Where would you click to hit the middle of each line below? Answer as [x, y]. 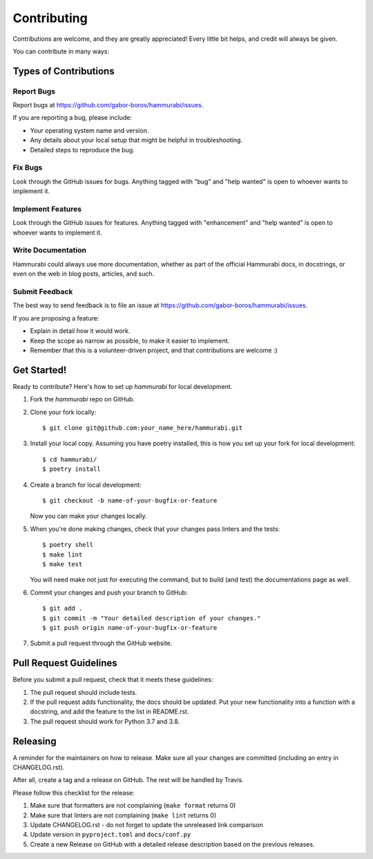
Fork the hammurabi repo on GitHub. [82, 399]
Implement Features [47, 209]
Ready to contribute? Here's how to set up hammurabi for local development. [123, 386]
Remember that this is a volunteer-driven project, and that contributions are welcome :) [154, 350]
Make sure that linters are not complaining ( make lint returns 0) [123, 815]
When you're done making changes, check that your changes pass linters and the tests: [155, 529]
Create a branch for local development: [86, 485]
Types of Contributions [64, 71]
